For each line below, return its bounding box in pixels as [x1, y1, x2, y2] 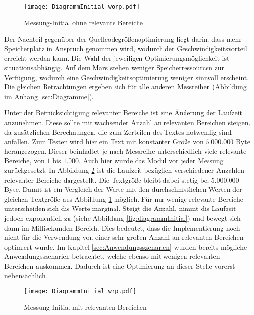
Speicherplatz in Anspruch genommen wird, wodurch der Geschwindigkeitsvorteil [4, 43, 247, 53]
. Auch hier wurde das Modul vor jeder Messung [79, 155, 224, 166]
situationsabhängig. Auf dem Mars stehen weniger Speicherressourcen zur [4, 63, 225, 73]
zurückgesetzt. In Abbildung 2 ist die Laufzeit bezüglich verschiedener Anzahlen [4, 165, 245, 175]
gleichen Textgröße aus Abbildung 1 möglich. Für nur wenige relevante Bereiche [4, 193, 244, 204]
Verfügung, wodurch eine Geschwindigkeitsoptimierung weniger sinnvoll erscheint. [4, 72, 249, 82]
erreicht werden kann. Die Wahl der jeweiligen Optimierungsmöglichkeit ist [4, 53, 230, 63]
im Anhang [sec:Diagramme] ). [4, 91, 94, 101]
